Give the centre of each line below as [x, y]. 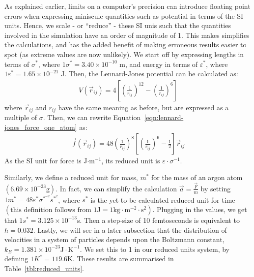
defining [16, 259]
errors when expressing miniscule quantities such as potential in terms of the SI [124, 15]
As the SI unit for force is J [46, 161]
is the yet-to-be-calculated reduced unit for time [163, 200]
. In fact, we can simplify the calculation [116, 188]
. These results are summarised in [123, 259]
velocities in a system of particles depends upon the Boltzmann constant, [114, 239]
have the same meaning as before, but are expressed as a [143, 107]
